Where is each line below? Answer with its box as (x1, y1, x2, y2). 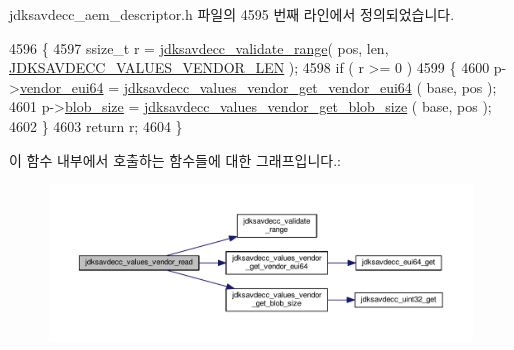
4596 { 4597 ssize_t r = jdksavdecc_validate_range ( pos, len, (9, 37, 389, 58)
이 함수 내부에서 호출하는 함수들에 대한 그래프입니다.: (9, 149, 341, 170)
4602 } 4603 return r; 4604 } (9, 115, 183, 136)
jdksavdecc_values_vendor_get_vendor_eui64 (123, 76, 412, 97)
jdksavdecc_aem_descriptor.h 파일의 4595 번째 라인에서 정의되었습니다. (9, 4, 455, 24)
